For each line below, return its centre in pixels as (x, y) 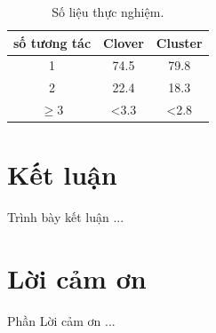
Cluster (179, 42)
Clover (124, 42)
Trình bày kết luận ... (66, 217)
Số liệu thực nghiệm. (108, 12)
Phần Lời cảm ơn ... (61, 321)
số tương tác (52, 42)
